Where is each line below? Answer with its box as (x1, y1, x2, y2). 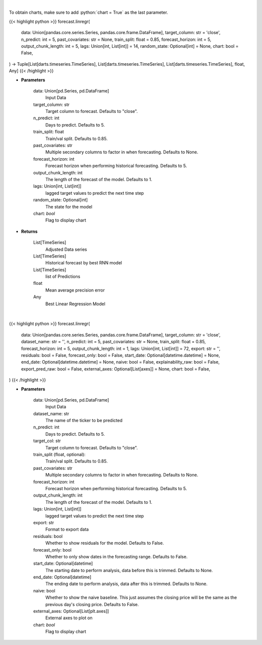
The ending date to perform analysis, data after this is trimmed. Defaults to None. (45, 581, 208, 587)
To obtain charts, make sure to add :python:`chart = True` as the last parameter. (9, 10, 168, 16)
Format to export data (45, 526, 89, 533)
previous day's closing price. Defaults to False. (45, 601, 139, 607)
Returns (21, 228, 38, 234)
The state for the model (45, 203, 92, 209)
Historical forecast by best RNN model (45, 260, 122, 266)
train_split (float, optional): (33, 452, 86, 458)
